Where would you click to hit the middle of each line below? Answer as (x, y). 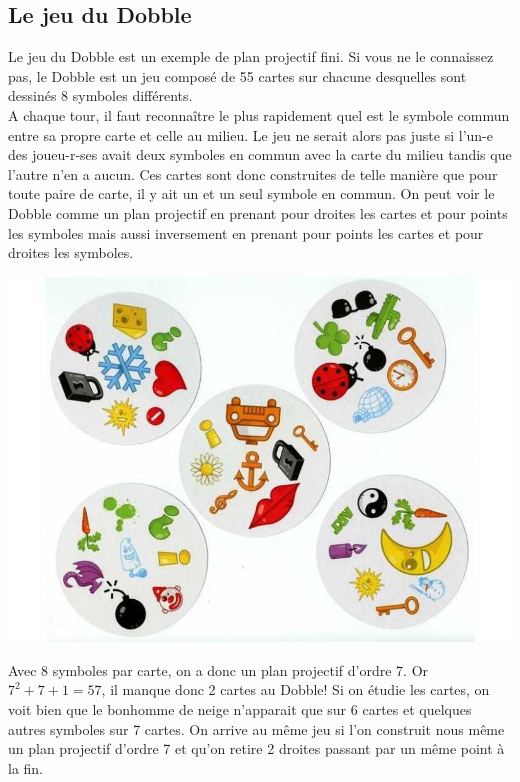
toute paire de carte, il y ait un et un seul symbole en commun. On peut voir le (251, 193)
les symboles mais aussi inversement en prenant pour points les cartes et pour (246, 232)
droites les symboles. (71, 252)
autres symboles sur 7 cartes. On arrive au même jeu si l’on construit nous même (256, 728)
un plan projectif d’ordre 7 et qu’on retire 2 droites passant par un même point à (256, 748)
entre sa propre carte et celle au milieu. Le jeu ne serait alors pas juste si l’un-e (250, 134)
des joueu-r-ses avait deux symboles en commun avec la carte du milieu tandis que (260, 154)
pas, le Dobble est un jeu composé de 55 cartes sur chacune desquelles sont (237, 75)
